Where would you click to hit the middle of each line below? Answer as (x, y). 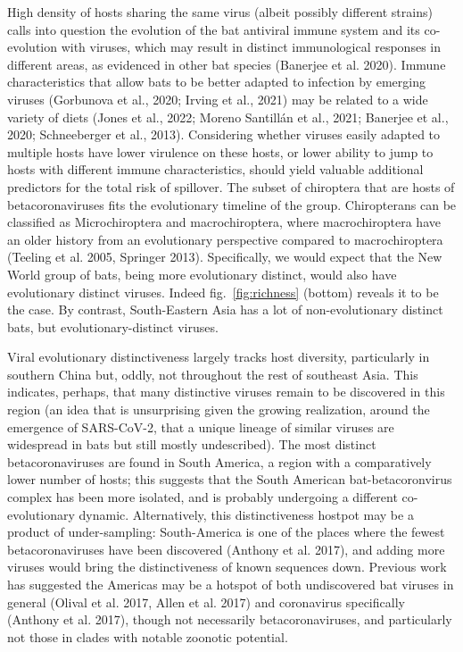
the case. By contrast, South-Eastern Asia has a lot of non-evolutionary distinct (225, 309)
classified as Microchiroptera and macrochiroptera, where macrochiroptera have (224, 222)
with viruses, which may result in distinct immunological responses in (251, 47)
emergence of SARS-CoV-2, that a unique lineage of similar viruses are (201, 426)
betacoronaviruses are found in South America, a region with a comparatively (219, 461)
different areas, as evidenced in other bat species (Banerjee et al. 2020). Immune (227, 64)
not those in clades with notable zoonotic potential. (148, 636)
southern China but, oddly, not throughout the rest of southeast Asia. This (213, 374)
